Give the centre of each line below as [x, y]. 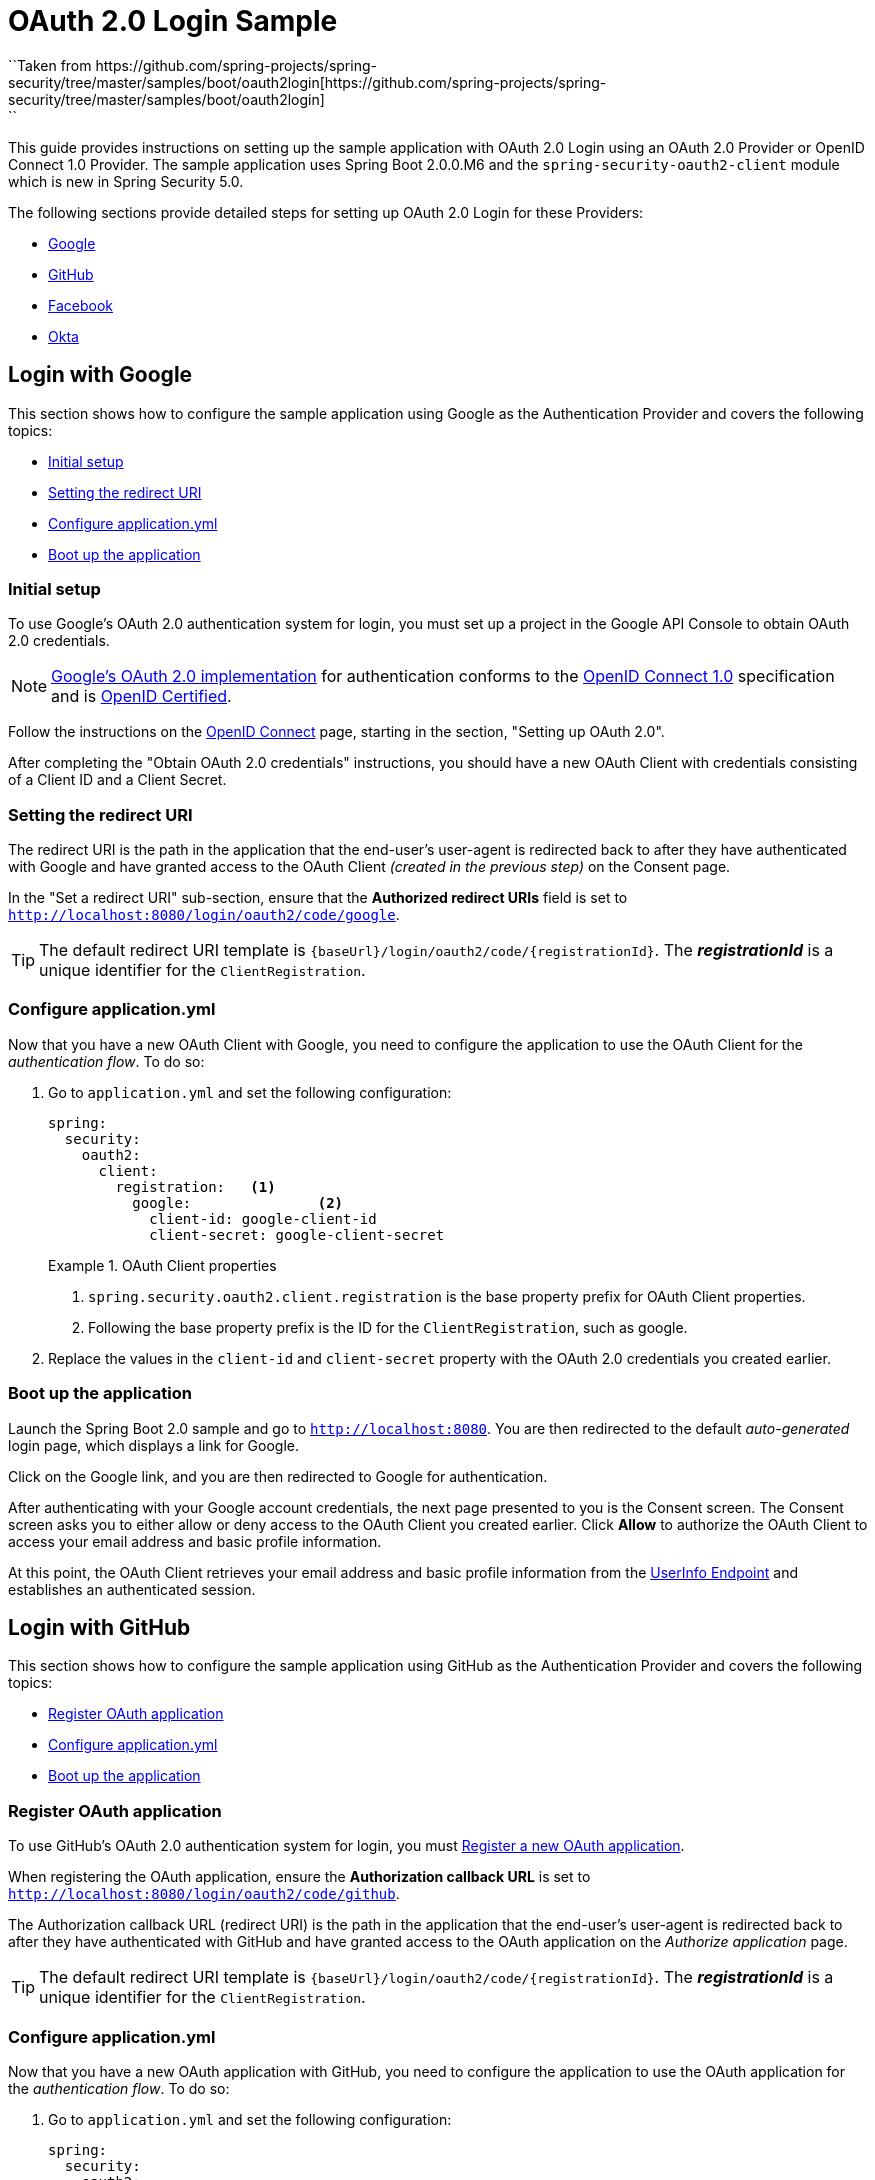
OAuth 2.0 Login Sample [173, 21]
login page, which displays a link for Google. [154, 1445]
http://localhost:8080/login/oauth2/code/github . [204, 1894]
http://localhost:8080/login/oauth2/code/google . [204, 915]
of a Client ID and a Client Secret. [117, 780]
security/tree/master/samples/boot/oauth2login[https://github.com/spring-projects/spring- [307, 82]
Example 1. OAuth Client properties [162, 1265]
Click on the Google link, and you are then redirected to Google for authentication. [278, 1476]
